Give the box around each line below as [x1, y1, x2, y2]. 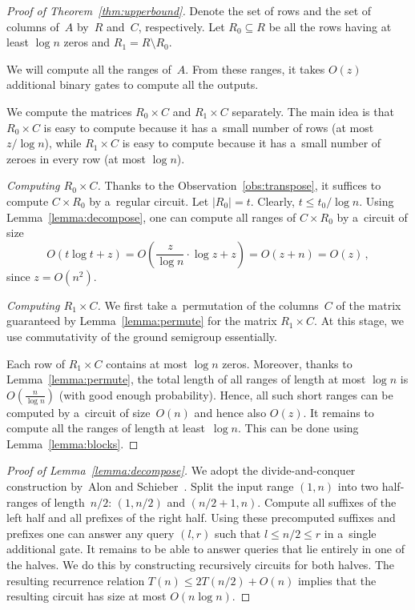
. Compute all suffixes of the [257, 493, 397, 510]
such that [215, 524, 261, 541]
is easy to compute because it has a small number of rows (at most [43, 118, 374, 135]
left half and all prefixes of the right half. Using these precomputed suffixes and [6, 509, 396, 526]
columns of [6, 18, 59, 34]
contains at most [106, 355, 187, 371]
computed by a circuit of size [6, 403, 151, 420]
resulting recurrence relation [6, 572, 145, 588]
